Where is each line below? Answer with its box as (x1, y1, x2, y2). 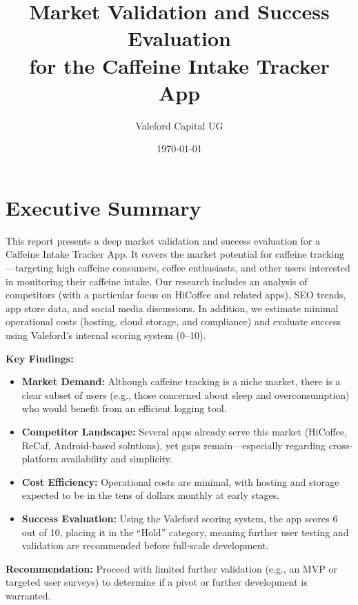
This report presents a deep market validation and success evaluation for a (6, 233, 321, 247)
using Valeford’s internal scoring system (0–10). (6, 327, 206, 342)
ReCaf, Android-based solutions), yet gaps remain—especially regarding (21, 438, 326, 452)
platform (21, 451, 59, 466)
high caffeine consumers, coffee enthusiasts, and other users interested (56, 260, 350, 274)
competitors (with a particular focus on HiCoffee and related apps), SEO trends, (6, 287, 346, 302)
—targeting (6, 260, 54, 274)
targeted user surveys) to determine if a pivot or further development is (6, 575, 308, 589)
